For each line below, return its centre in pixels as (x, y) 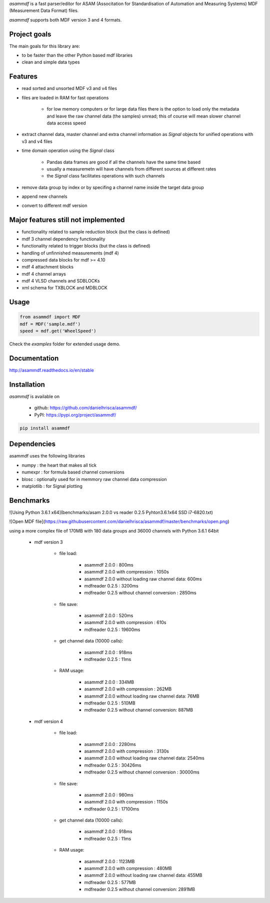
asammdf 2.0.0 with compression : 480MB (128, 868)
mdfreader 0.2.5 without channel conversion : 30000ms (142, 772)
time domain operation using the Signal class (68, 150)
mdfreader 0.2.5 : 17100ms (112, 809)
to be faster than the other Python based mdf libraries (77, 55)
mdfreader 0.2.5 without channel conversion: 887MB (139, 710)
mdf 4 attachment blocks (47, 267)
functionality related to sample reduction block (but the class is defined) (96, 232)
